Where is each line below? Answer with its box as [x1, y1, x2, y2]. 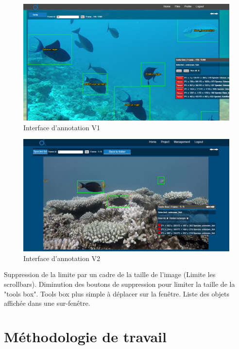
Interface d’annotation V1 [23, 122, 100, 132]
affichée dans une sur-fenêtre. [4, 298, 90, 308]
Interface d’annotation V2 [23, 253, 100, 263]
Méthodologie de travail [4, 326, 167, 346]
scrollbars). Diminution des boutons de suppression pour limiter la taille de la [4, 279, 235, 289]
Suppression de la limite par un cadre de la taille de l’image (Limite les [4, 269, 216, 279]
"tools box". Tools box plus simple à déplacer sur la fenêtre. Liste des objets [4, 288, 230, 298]
